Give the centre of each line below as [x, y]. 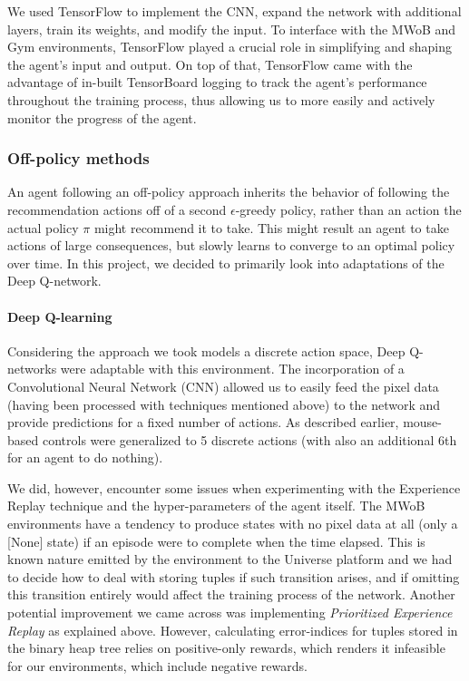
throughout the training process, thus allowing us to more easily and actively [221, 99]
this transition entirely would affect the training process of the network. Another [231, 594]
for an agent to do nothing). [85, 457]
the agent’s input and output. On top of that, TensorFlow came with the [210, 64]
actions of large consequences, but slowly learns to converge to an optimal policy [231, 245]
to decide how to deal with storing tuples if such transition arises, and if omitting [234, 576]
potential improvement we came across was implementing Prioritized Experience [230, 613]
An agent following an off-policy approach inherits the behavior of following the [229, 192]
